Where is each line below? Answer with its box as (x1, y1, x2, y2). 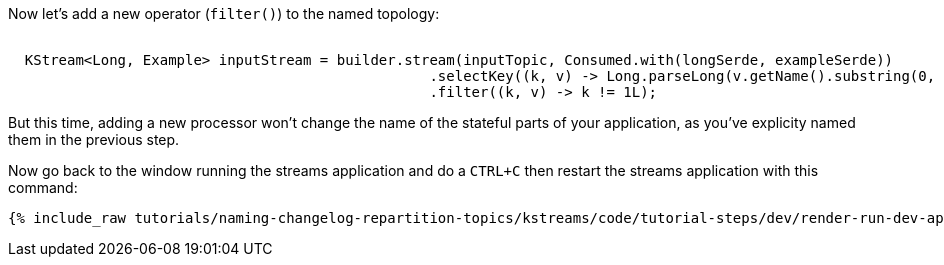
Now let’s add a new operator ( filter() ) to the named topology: (8, 5, 440, 22)
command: (8, 179, 78, 196)
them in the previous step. (8, 131, 180, 148)
